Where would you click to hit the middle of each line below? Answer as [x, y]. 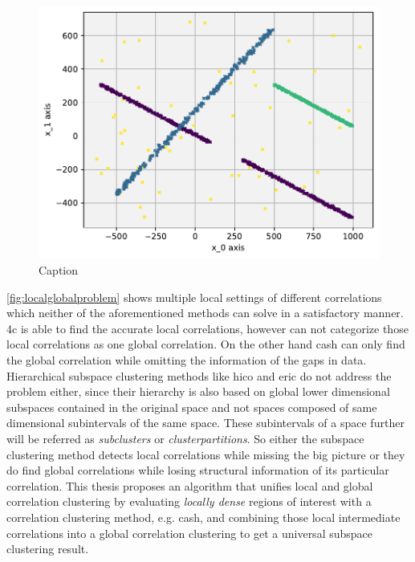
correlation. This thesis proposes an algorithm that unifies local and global [190, 485]
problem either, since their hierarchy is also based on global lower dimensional [198, 391]
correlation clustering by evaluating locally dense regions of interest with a [189, 501]
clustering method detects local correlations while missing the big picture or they [206, 454]
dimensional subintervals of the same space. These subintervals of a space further [205, 423]
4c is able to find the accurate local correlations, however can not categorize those [207, 328]
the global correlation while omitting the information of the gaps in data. [187, 360]
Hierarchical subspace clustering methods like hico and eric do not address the [199, 375]
